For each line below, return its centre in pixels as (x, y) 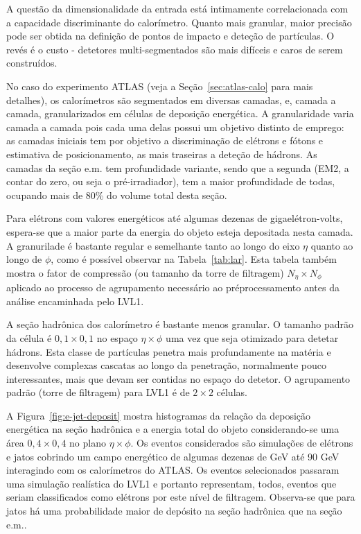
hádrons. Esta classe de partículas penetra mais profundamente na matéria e (169, 351)
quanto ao (332, 245)
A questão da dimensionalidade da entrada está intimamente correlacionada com (177, 8)
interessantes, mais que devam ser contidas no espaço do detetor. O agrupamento (178, 378)
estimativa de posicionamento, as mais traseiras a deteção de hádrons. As (162, 154)
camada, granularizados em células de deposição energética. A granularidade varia (180, 113)
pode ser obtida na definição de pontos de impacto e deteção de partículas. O (170, 36)
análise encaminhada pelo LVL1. (75, 301)
